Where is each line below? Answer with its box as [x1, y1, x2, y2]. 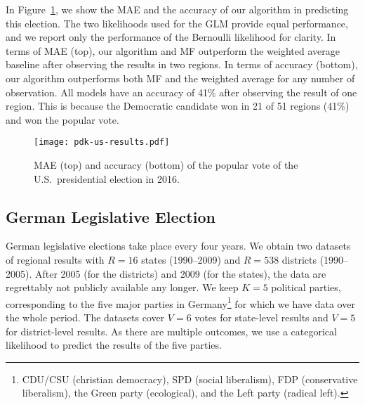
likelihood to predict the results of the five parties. [6, 337, 222, 352]
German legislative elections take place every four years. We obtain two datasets [6, 238, 351, 253]
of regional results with [6, 252, 105, 266]
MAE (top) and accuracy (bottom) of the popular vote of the [34, 157, 298, 172]
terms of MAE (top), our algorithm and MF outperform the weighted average [6, 43, 340, 58]
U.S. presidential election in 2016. [34, 171, 180, 186]
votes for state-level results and [194, 310, 328, 325]
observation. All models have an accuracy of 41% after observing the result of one [6, 84, 357, 99]
